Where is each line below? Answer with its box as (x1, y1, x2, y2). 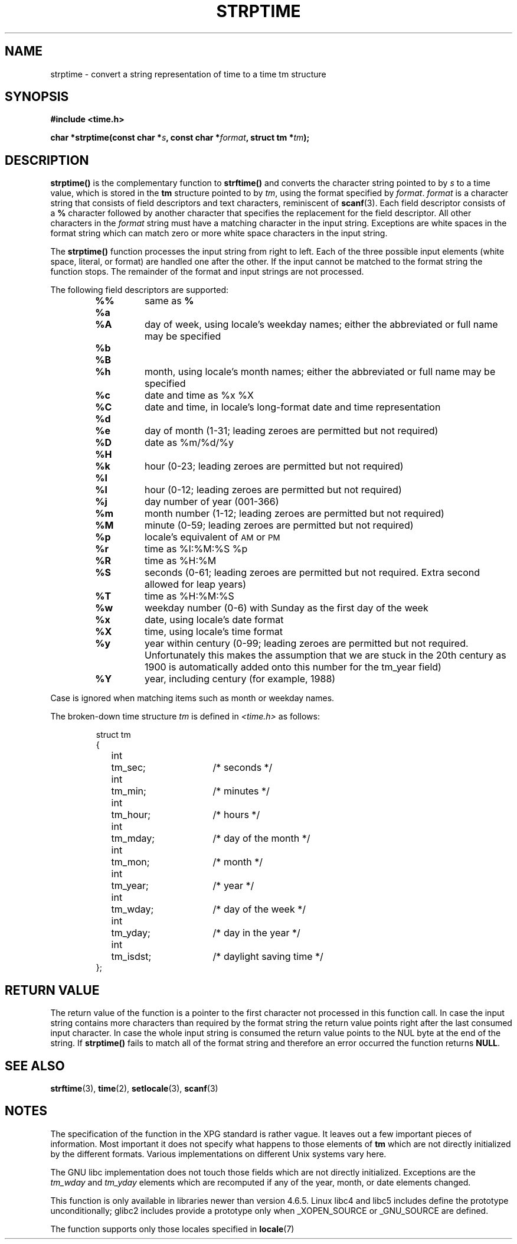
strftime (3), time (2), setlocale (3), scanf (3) (50, 1083, 218, 1093)
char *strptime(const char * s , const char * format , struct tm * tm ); (50, 132, 310, 143)
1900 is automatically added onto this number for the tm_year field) (144, 661, 441, 673)
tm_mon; (111, 856, 150, 868)
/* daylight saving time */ (212, 950, 323, 963)
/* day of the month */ (212, 832, 310, 845)
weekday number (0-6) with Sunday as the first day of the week (144, 602, 428, 614)
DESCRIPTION (5, 152, 89, 168)
